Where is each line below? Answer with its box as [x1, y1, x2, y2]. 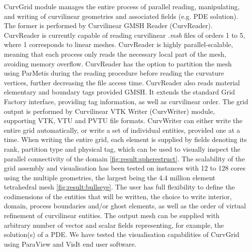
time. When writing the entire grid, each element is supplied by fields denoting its [4, 134, 247, 144]
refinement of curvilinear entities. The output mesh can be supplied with [4, 210, 220, 220]
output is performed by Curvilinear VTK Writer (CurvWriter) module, [4, 106, 215, 116]
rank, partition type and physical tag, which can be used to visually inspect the [4, 143, 240, 154]
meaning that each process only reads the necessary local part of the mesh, [4, 48, 226, 59]
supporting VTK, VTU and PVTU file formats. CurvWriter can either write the [4, 115, 243, 126]
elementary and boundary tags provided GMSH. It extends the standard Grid [4, 87, 235, 97]
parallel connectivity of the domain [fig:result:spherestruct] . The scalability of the [4, 153, 245, 163]
